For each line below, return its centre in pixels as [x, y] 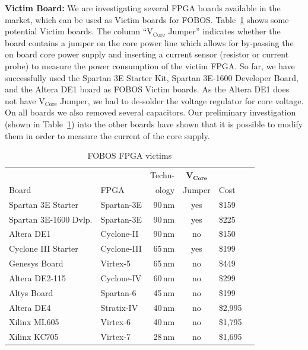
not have [20, 100]
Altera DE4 [30, 307]
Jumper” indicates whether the [224, 31]
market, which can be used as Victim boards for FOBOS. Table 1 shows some [147, 19]
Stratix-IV [119, 307]
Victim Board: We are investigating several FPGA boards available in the [143, 8]
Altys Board [31, 292]
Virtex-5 [116, 263]
